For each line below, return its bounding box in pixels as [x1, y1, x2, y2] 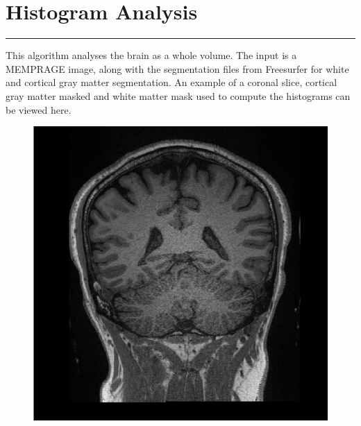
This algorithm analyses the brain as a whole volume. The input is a [6, 48, 297, 62]
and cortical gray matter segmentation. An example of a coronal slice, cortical [6, 75, 337, 90]
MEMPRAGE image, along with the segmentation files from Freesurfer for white [6, 61, 349, 76]
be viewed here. [6, 102, 72, 117]
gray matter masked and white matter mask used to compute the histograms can [6, 88, 351, 103]
